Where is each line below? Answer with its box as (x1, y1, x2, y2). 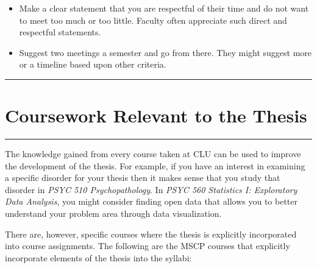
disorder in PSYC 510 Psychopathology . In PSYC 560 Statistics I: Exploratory (5, 183, 297, 196)
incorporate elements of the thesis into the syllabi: (5, 251, 192, 264)
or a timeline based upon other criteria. (19, 58, 166, 71)
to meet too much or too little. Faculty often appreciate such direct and (19, 13, 287, 26)
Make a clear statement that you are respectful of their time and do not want (19, 2, 309, 14)
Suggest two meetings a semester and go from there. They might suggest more (19, 46, 312, 58)
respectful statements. (19, 26, 101, 38)
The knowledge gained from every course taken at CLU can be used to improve (5, 147, 301, 160)
